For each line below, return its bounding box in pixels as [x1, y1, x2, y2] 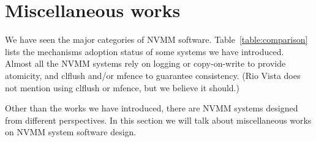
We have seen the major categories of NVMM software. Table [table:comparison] [5, 33, 308, 46]
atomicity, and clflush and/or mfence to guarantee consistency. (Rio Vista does [5, 69, 301, 81]
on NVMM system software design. [5, 125, 137, 138]
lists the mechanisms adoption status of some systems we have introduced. [5, 45, 284, 58]
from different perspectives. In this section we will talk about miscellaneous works [5, 113, 312, 126]
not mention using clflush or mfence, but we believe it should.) [5, 81, 239, 94]
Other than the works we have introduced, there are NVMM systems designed [5, 102, 298, 114]
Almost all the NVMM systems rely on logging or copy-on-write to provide [5, 57, 286, 70]
